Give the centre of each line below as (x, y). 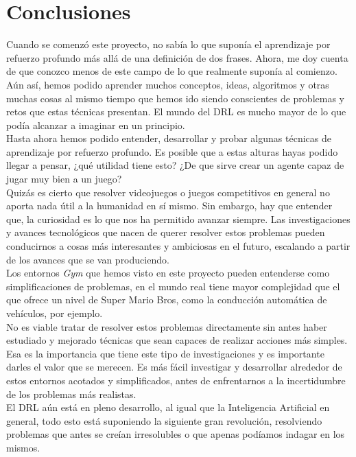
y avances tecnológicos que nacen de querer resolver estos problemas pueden (166, 232)
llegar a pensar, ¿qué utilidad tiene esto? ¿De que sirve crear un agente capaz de (175, 165)
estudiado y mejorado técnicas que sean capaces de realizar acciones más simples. (177, 340)
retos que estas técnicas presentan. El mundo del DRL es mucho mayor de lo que (176, 112)
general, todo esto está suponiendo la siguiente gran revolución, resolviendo (164, 420)
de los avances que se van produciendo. (88, 259)
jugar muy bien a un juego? (64, 179)
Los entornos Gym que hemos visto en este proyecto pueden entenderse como (168, 273)
